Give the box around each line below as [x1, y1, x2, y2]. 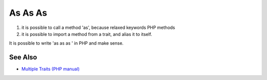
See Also [9, 53, 37, 61]
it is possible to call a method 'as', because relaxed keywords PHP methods [21, 25, 176, 30]
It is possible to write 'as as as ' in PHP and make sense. [9, 40, 124, 46]
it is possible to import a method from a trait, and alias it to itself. [21, 31, 152, 37]
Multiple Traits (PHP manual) [21, 66, 80, 72]
